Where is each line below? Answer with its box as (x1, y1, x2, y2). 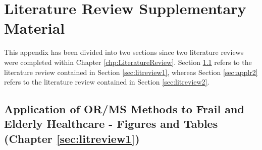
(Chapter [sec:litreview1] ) (4, 130, 140, 146)
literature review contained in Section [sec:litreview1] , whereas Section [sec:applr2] (4, 66, 258, 77)
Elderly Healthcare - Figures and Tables (4, 116, 218, 131)
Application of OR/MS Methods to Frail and (4, 101, 244, 117)
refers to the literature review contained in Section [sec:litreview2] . (4, 77, 209, 87)
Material (4, 18, 65, 38)
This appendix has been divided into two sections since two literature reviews (4, 47, 244, 57)
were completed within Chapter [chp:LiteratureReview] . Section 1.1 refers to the (4, 56, 252, 67)
